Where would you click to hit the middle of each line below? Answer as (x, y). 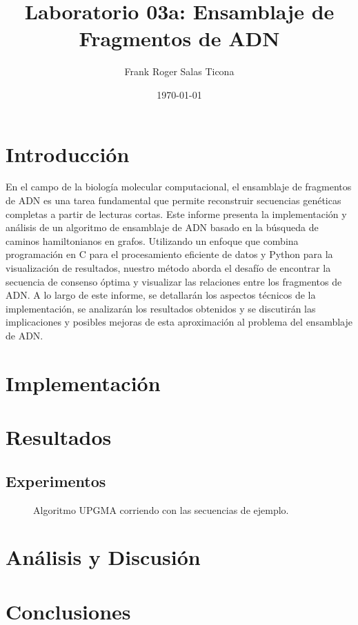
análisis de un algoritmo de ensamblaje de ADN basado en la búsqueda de (162, 227)
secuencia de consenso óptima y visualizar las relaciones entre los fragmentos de (174, 281)
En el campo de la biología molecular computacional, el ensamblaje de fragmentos (179, 187)
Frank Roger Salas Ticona (179, 71)
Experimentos (56, 480)
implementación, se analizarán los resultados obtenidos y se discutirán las (161, 308)
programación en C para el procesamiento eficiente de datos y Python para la (169, 254)
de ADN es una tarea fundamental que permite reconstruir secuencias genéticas (173, 200)
